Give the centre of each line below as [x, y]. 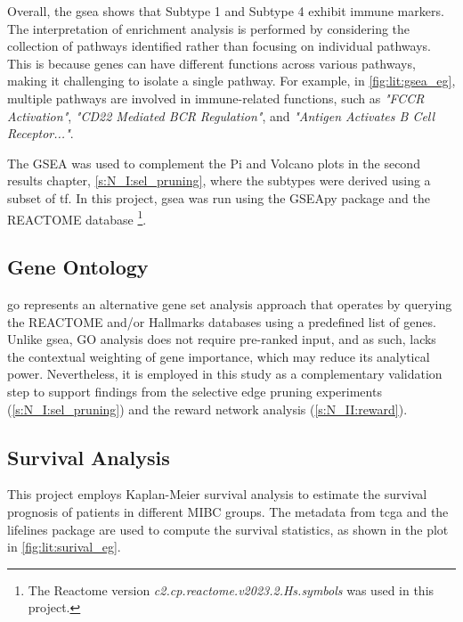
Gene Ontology [78, 267]
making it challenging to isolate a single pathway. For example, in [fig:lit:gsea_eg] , [231, 81]
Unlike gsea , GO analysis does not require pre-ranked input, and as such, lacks [222, 339]
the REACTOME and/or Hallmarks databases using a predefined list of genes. [222, 321]
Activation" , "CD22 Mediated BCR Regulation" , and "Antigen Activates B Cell [221, 115]
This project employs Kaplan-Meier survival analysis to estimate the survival [217, 494]
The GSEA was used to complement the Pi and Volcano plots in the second [214, 163]
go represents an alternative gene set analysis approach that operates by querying [230, 303]
